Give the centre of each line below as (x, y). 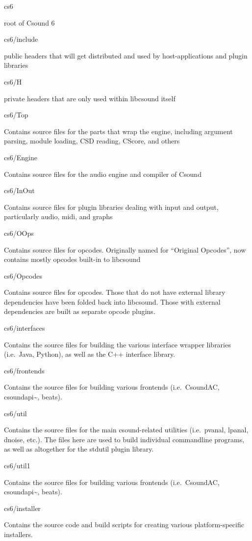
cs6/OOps (19, 233)
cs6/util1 (17, 465)
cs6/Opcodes (23, 275)
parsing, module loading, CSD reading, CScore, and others (92, 141)
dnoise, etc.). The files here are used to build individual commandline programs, (124, 439)
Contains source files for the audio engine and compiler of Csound (103, 174)
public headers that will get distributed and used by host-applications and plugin (126, 55)
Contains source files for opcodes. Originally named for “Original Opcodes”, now (125, 249)
